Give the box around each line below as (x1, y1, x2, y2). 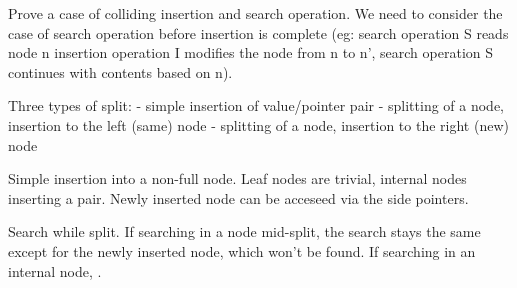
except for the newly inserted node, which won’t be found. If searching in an (8, 240, 476, 261)
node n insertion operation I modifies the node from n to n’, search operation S (8, 42, 494, 63)
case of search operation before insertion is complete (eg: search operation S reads (8, 22, 509, 43)
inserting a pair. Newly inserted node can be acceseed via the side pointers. (8, 187, 469, 208)
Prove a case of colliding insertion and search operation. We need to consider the (8, 3, 503, 23)
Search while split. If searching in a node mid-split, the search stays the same (8, 221, 481, 242)
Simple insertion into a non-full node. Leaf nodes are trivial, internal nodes (8, 168, 467, 189)
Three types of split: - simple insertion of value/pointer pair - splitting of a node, (8, 95, 505, 116)
